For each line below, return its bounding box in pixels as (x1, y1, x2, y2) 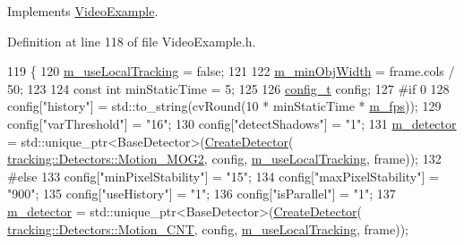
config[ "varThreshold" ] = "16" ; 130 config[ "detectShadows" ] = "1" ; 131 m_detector (7, 114, 457, 132)
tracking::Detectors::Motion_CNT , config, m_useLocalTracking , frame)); (7, 219, 408, 238)
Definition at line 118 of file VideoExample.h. (7, 31, 256, 50)
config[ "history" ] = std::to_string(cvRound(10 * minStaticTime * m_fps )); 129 (7, 97, 442, 115)
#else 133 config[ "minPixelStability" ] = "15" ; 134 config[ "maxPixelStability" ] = (7, 166, 439, 185)
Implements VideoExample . (7, 2, 159, 20)
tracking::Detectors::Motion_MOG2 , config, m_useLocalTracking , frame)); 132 (7, 149, 442, 168)
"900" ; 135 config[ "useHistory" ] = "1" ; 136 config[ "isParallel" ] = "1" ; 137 (7, 184, 396, 203)
